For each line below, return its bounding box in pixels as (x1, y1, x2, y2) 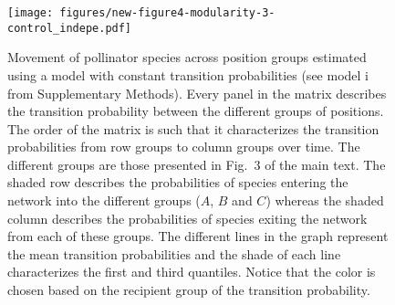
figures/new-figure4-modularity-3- (59, 6, 275, 19)
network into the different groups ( (7, 191, 201, 210)
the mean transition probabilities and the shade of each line (7, 244, 341, 263)
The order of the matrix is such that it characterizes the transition (7, 119, 379, 138)
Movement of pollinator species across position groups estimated (7, 47, 367, 67)
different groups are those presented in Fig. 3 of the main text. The (7, 154, 386, 174)
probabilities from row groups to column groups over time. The (7, 137, 360, 156)
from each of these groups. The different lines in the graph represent (7, 226, 389, 246)
